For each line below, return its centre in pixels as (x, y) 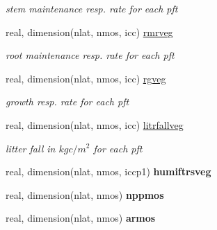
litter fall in (31, 148)
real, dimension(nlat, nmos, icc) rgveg (86, 78)
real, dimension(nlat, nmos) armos (81, 218)
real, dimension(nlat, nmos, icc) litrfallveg (95, 124)
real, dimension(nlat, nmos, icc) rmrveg (89, 32)
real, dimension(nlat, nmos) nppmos (85, 194)
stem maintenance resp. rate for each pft (92, 8)
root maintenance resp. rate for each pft (90, 55)
